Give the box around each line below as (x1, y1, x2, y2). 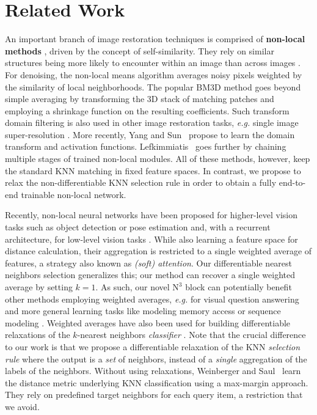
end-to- (279, 176, 306, 189)
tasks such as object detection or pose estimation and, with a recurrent (5, 221, 271, 233)
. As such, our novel (95, 281, 170, 293)
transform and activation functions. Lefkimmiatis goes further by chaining (5, 140, 286, 153)
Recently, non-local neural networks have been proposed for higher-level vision (5, 208, 297, 221)
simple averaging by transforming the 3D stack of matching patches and (5, 92, 274, 105)
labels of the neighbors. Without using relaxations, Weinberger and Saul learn (5, 364, 301, 377)
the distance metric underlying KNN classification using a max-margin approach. (5, 376, 308, 389)
